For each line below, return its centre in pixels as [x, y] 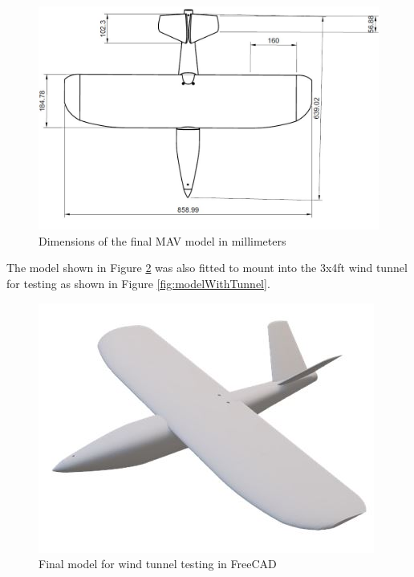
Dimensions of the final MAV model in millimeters [162, 240]
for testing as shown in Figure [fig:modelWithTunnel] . [138, 284]
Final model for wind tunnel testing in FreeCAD [158, 564]
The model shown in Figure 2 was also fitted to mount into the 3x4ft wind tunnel [207, 268]
